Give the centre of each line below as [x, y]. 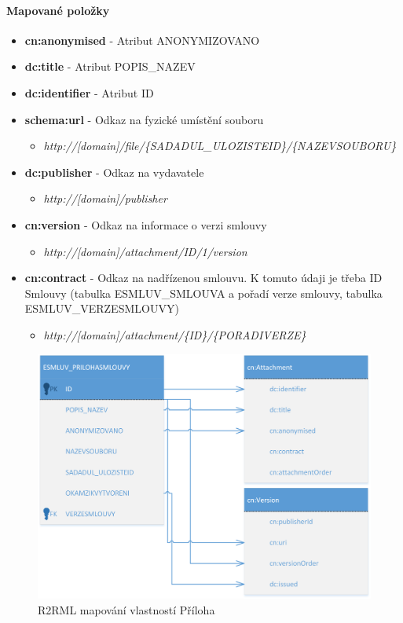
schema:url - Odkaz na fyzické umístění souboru [144, 119]
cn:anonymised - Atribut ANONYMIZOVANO [142, 40]
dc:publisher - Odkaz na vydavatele [114, 172]
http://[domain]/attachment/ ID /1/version [145, 251]
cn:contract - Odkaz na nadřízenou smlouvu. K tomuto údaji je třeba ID [203, 278]
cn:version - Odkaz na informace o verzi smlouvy [146, 224]
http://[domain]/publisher [105, 198]
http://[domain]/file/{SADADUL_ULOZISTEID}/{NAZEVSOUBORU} [220, 146]
